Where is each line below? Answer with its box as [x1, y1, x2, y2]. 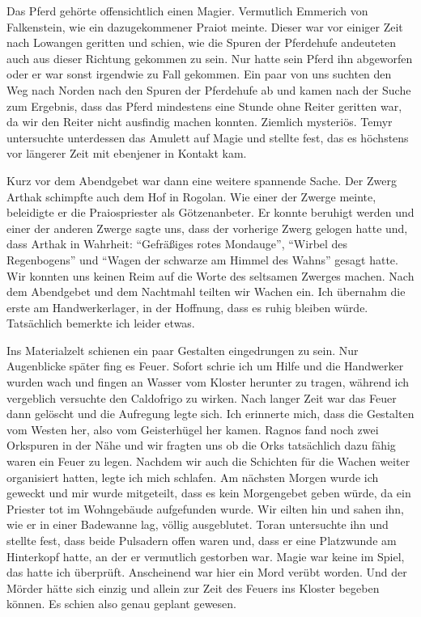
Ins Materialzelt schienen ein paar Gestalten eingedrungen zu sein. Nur [6, 341, 359, 358]
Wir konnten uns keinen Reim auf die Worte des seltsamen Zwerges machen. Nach [6, 267, 415, 284]
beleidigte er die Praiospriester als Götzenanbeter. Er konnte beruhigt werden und [6, 204, 415, 221]
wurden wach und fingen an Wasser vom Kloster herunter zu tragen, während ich [6, 374, 410, 391]
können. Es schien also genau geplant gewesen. [6, 595, 236, 612]
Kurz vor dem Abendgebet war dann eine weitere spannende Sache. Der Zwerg [6, 171, 397, 188]
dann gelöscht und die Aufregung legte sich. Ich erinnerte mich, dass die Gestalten [6, 405, 415, 422]
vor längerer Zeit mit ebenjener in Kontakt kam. [6, 145, 247, 162]
